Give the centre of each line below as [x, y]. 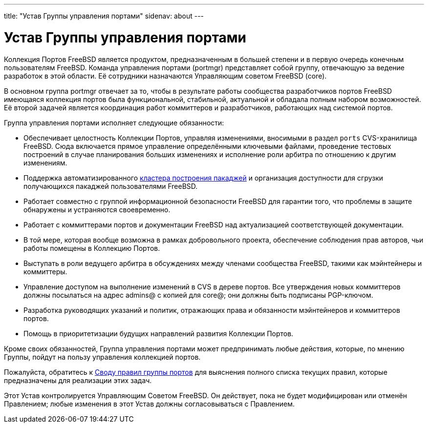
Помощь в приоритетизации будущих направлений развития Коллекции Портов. [159, 333]
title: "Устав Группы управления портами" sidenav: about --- [104, 16]
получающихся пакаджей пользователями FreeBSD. [111, 186]
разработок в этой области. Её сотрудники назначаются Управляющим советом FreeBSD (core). [165, 76]
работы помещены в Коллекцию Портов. [92, 248]
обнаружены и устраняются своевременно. [97, 209]
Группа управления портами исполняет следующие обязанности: [114, 122]
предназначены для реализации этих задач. [78, 380]
